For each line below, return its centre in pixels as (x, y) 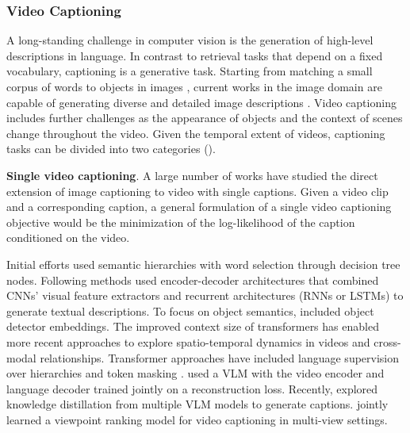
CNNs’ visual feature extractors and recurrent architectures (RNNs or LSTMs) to (205, 295)
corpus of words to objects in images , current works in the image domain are (194, 86)
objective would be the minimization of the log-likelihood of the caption (181, 222)
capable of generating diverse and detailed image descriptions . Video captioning (201, 102)
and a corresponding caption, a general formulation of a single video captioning (199, 207)
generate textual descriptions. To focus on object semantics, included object (190, 310)
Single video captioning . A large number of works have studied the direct (192, 175)
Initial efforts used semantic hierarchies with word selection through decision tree (203, 264)
